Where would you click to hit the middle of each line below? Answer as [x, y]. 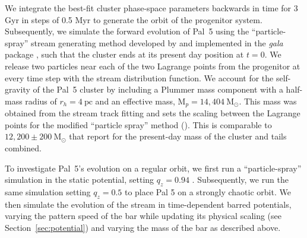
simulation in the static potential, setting [80, 180]
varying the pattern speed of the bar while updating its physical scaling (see [143, 216]
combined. [23, 147]
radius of [41, 101]
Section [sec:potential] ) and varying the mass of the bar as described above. [143, 227]
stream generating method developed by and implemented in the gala [157, 42]
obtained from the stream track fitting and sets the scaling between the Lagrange [153, 113]
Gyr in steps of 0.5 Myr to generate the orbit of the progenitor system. [134, 19]
